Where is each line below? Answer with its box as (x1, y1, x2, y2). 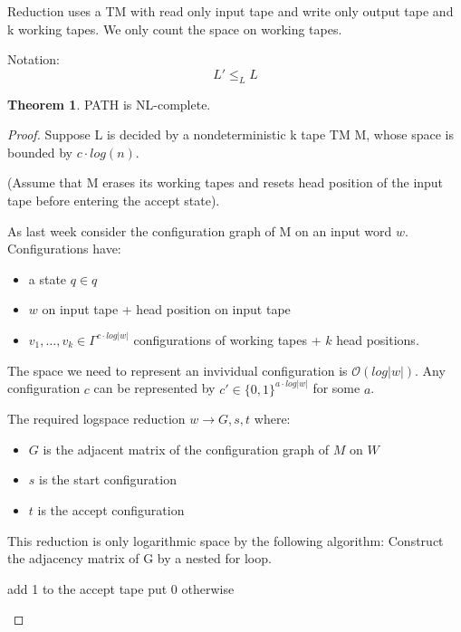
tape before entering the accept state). (7, 190, 220, 209)
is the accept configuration (37, 500, 185, 519)
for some (312, 378, 360, 397)
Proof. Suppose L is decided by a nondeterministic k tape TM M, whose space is (7, 125, 454, 144)
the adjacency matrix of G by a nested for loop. (7, 549, 272, 568)
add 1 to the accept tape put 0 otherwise (7, 579, 235, 598)
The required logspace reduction (7, 409, 186, 428)
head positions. (336, 330, 419, 349)
